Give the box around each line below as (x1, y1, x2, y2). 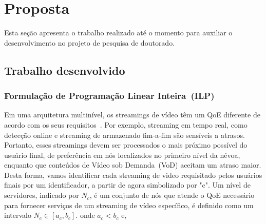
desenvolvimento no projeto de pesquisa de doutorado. (4, 37, 175, 48)
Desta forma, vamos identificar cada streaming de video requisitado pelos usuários (4, 169, 262, 180)
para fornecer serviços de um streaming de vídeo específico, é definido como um (4, 199, 254, 210)
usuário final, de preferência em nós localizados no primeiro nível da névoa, (4, 149, 240, 160)
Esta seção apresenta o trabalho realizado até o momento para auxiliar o (4, 27, 233, 38)
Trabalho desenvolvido (4, 62, 125, 78)
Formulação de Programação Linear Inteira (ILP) (4, 89, 215, 102)
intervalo (4, 210, 31, 220)
